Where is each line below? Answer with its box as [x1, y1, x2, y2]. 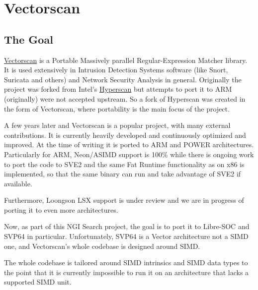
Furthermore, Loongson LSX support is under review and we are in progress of [4, 195, 244, 205]
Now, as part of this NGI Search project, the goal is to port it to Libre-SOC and [4, 221, 250, 232]
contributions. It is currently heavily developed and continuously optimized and [4, 129, 246, 140]
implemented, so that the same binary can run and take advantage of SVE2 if [4, 169, 241, 179]
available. [4, 178, 32, 188]
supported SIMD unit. [4, 277, 72, 287]
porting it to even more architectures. [4, 204, 118, 215]
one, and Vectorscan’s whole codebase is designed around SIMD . [4, 240, 200, 251]
